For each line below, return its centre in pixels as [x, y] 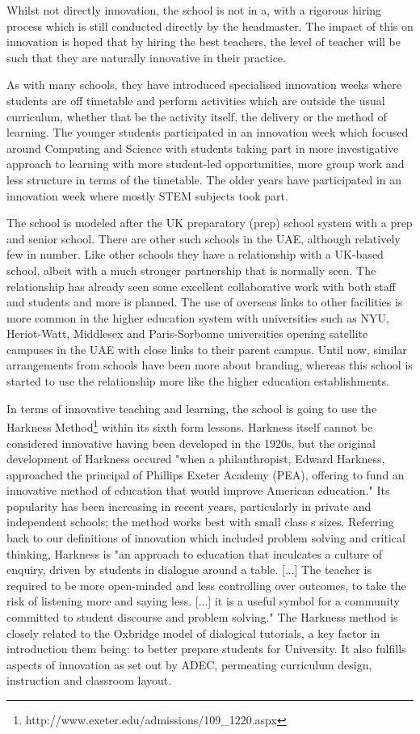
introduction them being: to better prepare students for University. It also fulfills [206, 649]
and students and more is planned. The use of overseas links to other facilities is [205, 302]
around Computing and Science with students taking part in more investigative [203, 148]
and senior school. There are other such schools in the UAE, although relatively [204, 238]
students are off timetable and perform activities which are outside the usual [196, 100]
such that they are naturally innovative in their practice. [146, 57]
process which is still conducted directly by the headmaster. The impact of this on [210, 25]
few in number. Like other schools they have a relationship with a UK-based [195, 254]
